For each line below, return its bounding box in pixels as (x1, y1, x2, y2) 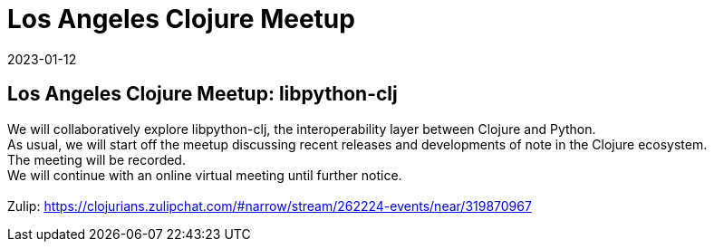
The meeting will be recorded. (7, 151, 186, 168)
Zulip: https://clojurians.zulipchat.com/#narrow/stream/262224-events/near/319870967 (7, 197, 532, 214)
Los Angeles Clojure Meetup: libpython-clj (7, 82, 398, 106)
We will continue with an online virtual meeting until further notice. (7, 167, 402, 183)
